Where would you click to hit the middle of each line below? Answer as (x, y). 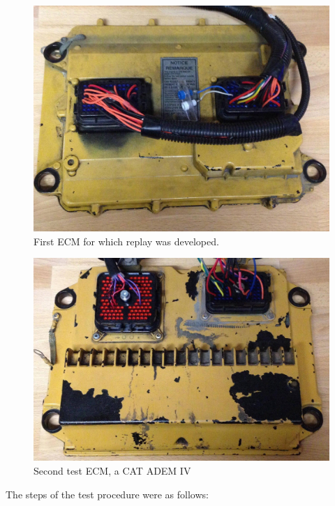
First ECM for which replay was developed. (126, 241)
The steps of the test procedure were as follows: (107, 494)
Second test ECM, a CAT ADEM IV (112, 471)
